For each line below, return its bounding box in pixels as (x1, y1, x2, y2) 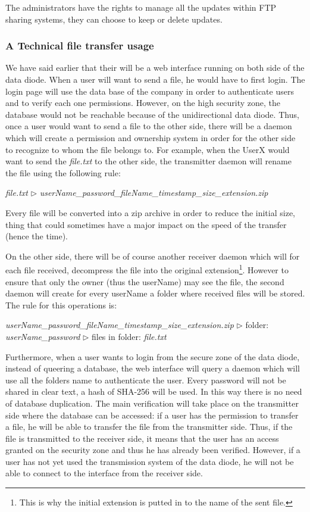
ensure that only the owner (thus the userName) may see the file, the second (5, 275, 284, 288)
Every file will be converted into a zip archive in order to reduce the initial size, (5, 206, 295, 218)
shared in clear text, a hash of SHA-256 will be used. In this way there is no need (5, 385, 302, 398)
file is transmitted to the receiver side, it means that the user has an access (5, 432, 279, 444)
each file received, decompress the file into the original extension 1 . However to (5, 262, 289, 276)
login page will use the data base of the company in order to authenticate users (5, 85, 294, 97)
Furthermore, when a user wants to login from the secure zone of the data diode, (5, 350, 300, 363)
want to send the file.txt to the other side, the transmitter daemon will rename (5, 155, 292, 167)
